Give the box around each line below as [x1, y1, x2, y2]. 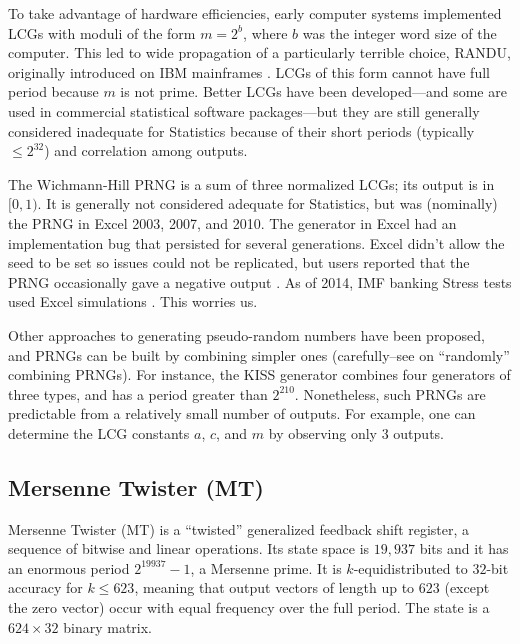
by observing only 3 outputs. [268, 422, 444, 443]
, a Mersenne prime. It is [190, 557, 342, 578]
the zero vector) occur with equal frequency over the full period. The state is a [8, 597, 490, 618]
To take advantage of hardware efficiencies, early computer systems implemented [8, 3, 502, 23]
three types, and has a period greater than [8, 383, 268, 404]
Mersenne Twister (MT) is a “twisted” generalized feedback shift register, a [8, 518, 470, 539]
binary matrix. [63, 616, 152, 637]
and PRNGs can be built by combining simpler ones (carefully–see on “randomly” [8, 344, 510, 365]
